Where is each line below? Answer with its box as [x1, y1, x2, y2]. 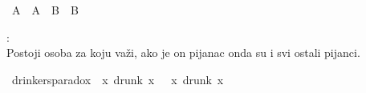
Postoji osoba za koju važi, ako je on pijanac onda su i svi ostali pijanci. [6, 44, 360, 61]
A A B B [11, 2, 79, 18]
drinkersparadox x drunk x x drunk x [11, 71, 224, 87]
